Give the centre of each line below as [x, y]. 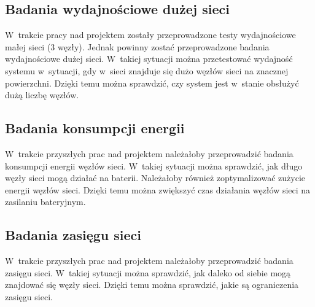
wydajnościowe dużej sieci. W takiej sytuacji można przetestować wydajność [149, 59]
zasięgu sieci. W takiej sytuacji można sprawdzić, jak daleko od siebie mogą [148, 272]
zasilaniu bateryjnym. [45, 202]
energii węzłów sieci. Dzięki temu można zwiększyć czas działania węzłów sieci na [158, 189]
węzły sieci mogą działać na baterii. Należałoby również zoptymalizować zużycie [155, 178]
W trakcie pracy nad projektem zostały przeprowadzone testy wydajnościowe [150, 35]
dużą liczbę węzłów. [42, 95]
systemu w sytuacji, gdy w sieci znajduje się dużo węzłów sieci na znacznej [147, 70]
